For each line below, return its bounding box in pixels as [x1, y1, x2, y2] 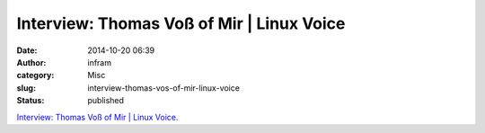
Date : [16, 45, 38, 56]
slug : [16, 82, 36, 93]
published [87, 95, 125, 106]
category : [16, 70, 55, 81]
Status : [16, 95, 45, 106]
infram [87, 57, 112, 67]
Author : [16, 57, 47, 67]
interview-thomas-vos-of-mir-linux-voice [87, 82, 240, 93]
